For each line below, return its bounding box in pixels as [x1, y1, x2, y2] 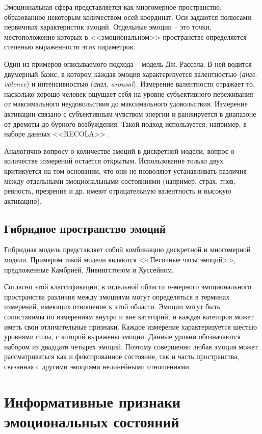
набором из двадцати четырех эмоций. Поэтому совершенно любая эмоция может [4, 341, 258, 351]
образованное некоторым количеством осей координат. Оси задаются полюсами [4, 11, 251, 22]
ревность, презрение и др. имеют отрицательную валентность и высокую [4, 185, 231, 196]
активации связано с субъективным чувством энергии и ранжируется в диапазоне [4, 108, 256, 119]
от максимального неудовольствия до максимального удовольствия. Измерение [4, 98, 248, 109]
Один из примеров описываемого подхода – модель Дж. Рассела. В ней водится [4, 58, 252, 69]
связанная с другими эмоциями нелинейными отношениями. [4, 361, 191, 372]
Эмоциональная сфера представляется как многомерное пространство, [4, 2, 222, 12]
